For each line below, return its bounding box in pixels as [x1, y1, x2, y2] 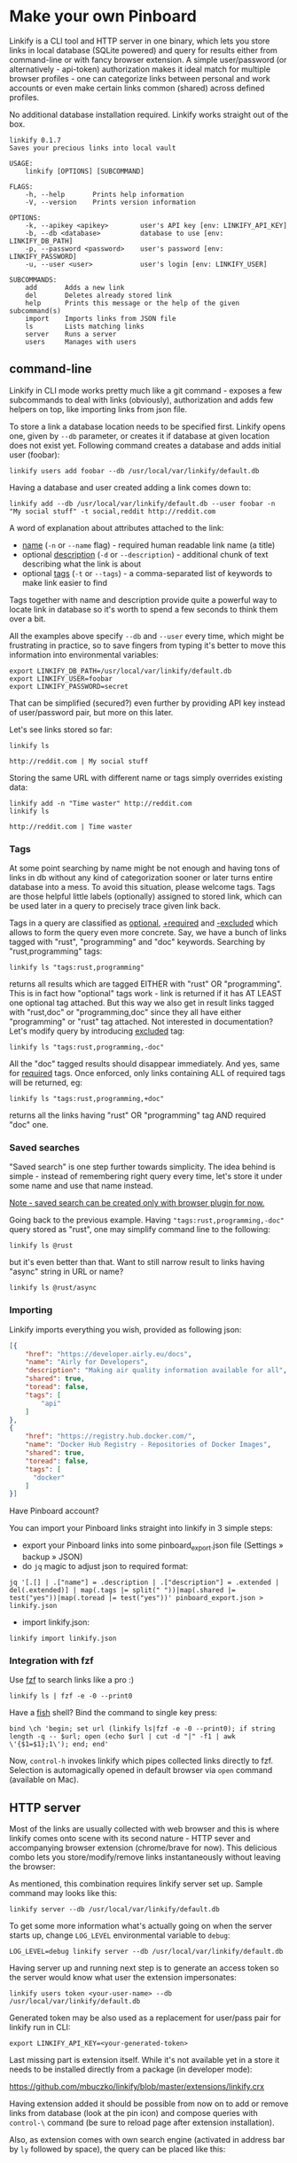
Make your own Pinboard [9, 6, 197, 27]
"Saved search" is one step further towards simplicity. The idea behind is [9, 1161, 277, 1172]
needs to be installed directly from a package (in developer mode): [9, 2064, 253, 2075]
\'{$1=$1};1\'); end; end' [9, 1740, 109, 1749]
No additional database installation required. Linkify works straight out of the [9, 109, 289, 120]
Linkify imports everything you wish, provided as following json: [9, 1324, 242, 1335]
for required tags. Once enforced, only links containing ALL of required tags [9, 1068, 285, 1079]
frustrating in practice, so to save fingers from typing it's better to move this [9, 640, 286, 651]
